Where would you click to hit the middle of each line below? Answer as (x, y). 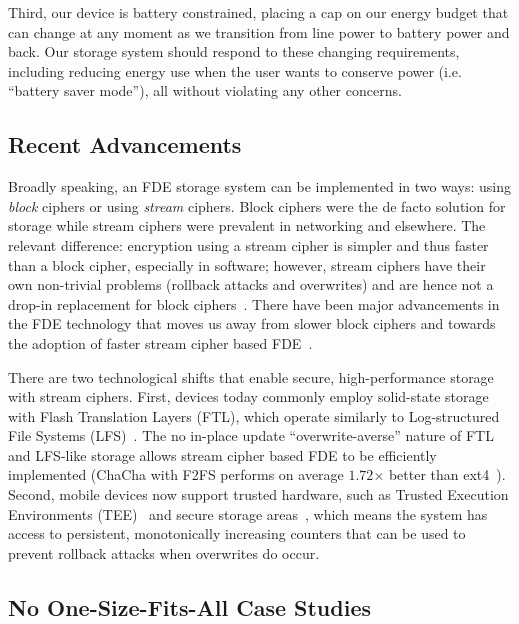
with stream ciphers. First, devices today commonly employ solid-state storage (248, 396)
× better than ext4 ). (439, 474)
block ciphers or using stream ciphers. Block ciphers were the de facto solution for (257, 205)
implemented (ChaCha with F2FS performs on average (176, 474)
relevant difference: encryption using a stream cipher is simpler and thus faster (248, 244)
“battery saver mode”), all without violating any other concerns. (205, 90)
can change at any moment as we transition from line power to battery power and (259, 31)
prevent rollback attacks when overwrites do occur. (164, 552)
